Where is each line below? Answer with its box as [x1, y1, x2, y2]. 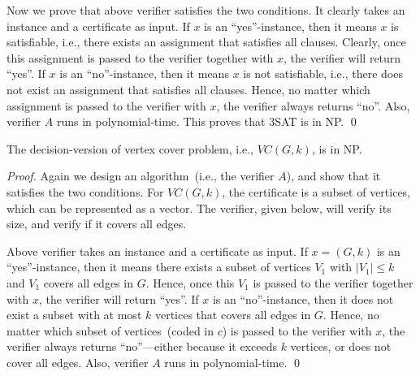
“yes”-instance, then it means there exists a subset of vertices [6, 258, 311, 275]
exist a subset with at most [6, 306, 142, 323]
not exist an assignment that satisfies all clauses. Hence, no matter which [6, 80, 370, 97]
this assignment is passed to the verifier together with [6, 49, 274, 66]
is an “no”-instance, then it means [59, 65, 229, 82]
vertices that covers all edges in [154, 306, 311, 323]
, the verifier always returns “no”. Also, [216, 97, 410, 114]
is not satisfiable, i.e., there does [243, 65, 403, 82]
